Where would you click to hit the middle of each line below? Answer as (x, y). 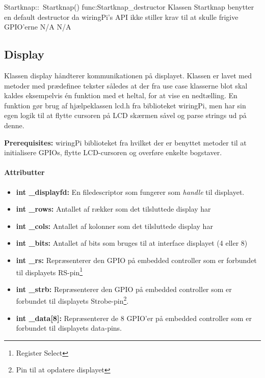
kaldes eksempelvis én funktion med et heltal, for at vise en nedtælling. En (121, 95)
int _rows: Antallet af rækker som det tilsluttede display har (113, 209)
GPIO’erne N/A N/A (38, 27)
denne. (14, 125)
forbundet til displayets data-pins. (69, 328)
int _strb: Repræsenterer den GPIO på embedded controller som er (124, 289)
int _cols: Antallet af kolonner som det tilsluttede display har (114, 226)
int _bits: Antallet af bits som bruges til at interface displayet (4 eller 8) (132, 243)
